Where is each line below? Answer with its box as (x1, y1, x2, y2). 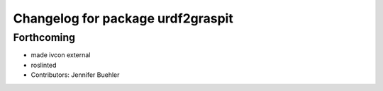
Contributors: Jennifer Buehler (30, 71, 120, 79)
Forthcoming (13, 31, 76, 44)
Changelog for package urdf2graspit (13, 11, 233, 26)
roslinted (30, 61, 57, 69)
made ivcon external (30, 51, 91, 59)
